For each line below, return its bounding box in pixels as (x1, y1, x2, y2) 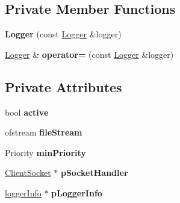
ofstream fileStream (5, 126, 82, 139)
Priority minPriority (5, 146, 86, 158)
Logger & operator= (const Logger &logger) (5, 48, 174, 60)
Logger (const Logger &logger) (5, 28, 122, 40)
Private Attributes (5, 77, 122, 96)
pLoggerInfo (51, 186, 102, 199)
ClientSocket (5, 166, 51, 179)
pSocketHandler (60, 166, 128, 179)
